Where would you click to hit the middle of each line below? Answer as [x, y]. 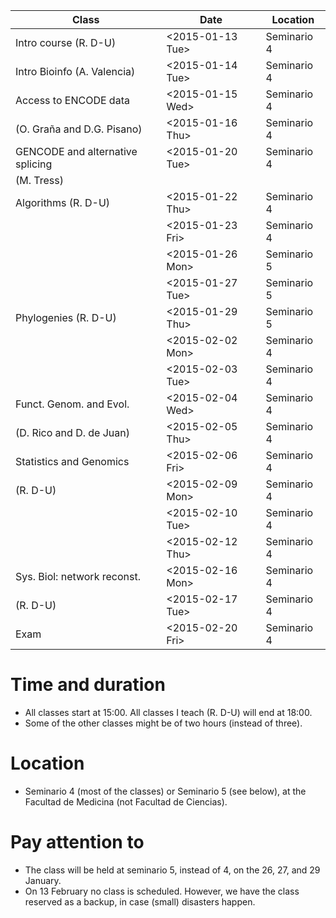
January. [43, 880]
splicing [34, 164]
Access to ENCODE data [72, 100]
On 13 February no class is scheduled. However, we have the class [162, 891]
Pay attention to [77, 842]
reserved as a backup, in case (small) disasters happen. [140, 901]
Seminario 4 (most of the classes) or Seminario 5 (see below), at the [165, 791]
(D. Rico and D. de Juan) [72, 432]
